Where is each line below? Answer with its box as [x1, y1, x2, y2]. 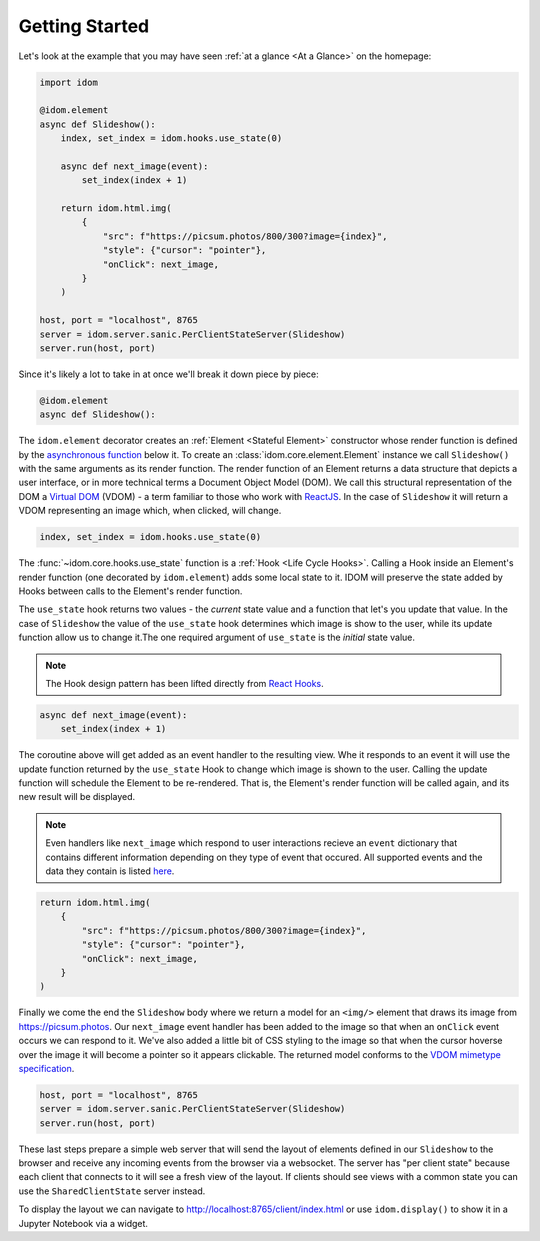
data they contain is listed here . [45, 865, 175, 877]
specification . [18, 1062, 75, 1074]
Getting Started [18, 15, 150, 37]
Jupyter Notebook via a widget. [18, 1217, 149, 1229]
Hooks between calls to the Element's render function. [18, 585, 243, 597]
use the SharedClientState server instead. [18, 1185, 206, 1197]
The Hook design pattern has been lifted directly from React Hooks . [45, 677, 324, 689]
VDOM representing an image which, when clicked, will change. [18, 505, 282, 517]
